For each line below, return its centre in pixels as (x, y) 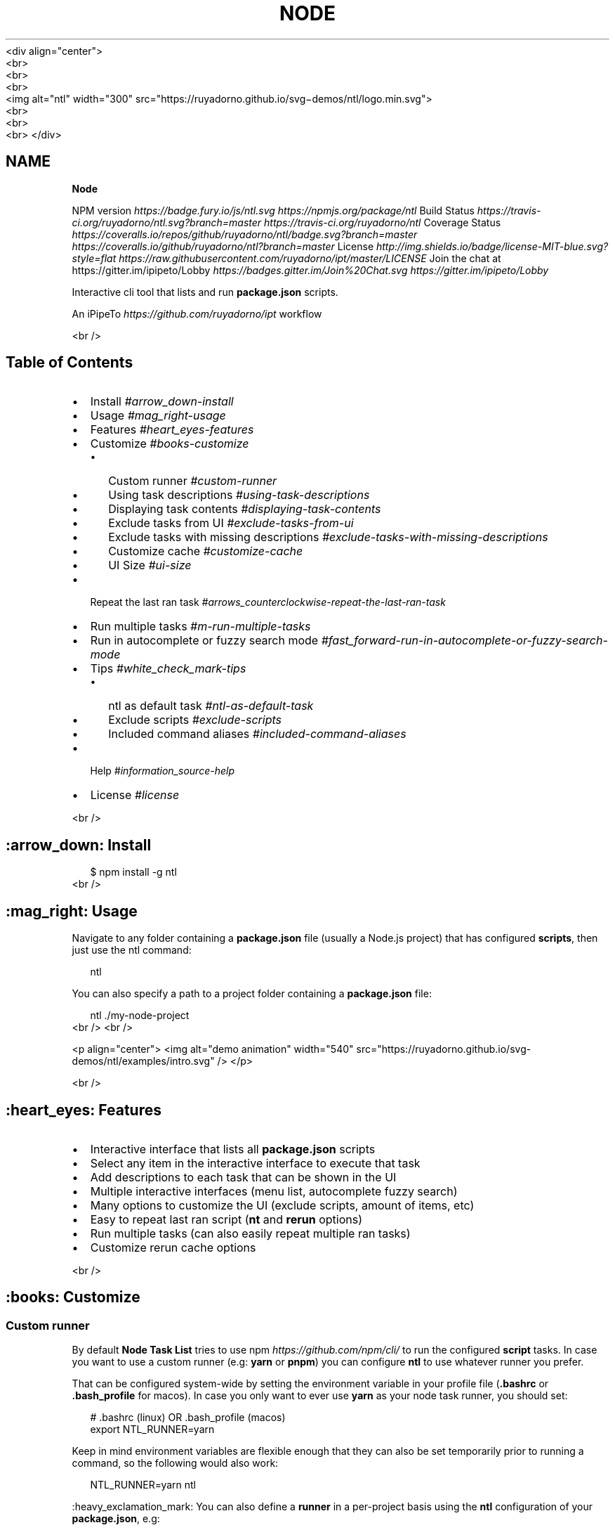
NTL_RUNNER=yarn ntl (143, 1485)
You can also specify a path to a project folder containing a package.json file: (252, 994)
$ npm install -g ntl (133, 872)
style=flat (94, 258)
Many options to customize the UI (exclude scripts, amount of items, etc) (282, 1205)
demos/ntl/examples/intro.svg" (143, 1061)
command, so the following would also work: (175, 1463)
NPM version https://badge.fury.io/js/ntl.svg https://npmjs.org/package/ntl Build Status (273, 210)
